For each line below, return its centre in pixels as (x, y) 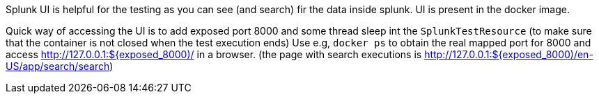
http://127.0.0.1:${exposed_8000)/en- (509, 54)
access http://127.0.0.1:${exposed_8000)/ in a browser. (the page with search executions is (214, 54)
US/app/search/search (58, 66)
